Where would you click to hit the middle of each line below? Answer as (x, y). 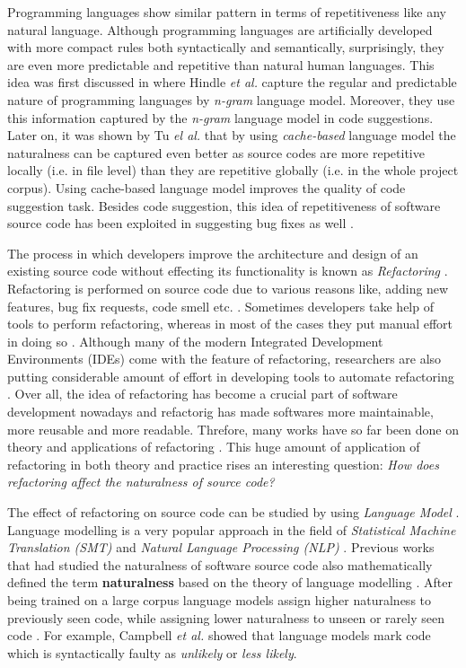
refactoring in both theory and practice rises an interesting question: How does (223, 464)
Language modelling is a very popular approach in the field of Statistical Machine (232, 529)
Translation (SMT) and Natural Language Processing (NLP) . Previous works (221, 547)
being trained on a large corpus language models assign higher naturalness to (220, 600)
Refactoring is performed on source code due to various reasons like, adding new (228, 288)
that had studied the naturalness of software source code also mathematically (220, 564)
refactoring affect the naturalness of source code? (141, 482)
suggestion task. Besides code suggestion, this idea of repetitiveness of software (224, 205)
